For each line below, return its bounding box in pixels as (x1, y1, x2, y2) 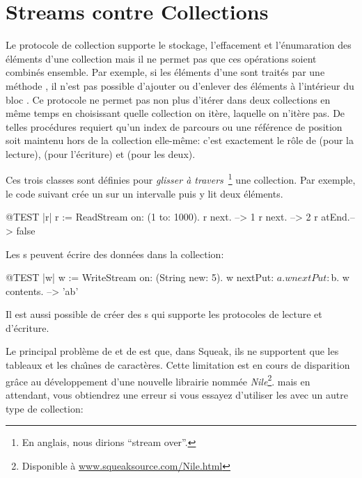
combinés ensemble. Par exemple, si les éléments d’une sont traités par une (6, 65, 325, 79)
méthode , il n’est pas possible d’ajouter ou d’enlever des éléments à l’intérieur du (6, 78, 354, 93)
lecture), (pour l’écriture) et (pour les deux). (6, 146, 196, 161)
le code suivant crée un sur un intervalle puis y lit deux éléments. (6, 186, 283, 200)
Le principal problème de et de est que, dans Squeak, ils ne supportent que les (6, 344, 339, 358)
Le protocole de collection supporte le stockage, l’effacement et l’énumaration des (6, 38, 352, 52)
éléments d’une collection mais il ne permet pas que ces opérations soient (6, 51, 317, 65)
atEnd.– (321, 209, 355, 224)
